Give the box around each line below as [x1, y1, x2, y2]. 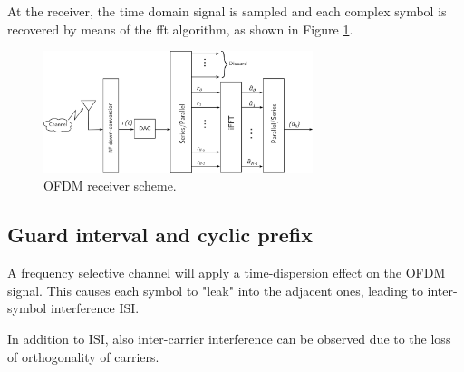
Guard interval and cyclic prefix [7, 220, 313, 249]
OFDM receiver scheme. [43, 176, 177, 195]
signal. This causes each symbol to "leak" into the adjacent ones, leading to [7, 280, 423, 299]
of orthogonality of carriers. [7, 347, 159, 366]
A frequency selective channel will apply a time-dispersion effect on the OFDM [7, 263, 446, 282]
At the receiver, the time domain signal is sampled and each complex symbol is [7, 2, 447, 20]
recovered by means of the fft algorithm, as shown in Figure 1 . [7, 19, 353, 38]
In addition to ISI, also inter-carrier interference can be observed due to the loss [7, 328, 451, 348]
